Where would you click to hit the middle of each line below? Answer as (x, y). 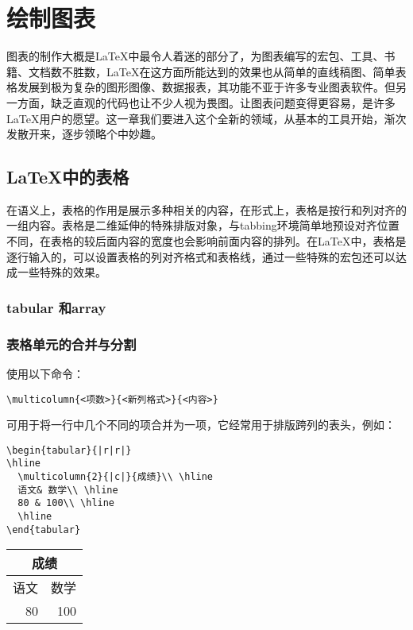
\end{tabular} (44, 530)
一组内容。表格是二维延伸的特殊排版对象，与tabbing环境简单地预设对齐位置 (203, 225)
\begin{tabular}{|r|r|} (69, 450)
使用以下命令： (45, 373)
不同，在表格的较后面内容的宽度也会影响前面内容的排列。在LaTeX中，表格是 (206, 241)
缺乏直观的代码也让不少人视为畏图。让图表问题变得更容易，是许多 (223, 102)
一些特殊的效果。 (62, 272)
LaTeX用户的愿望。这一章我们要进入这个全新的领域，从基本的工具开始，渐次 (206, 118)
